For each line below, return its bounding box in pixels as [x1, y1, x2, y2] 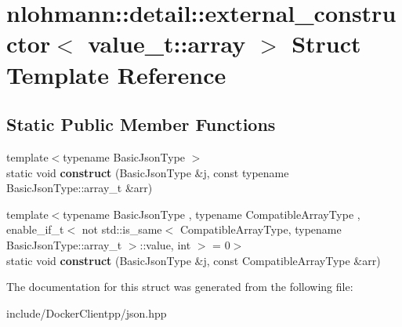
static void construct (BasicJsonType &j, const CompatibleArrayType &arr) [6, 252, 381, 268]
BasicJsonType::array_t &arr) [6, 180, 153, 196]
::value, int [139, 236, 191, 253]
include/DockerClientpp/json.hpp [6, 304, 167, 321]
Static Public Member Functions [6, 112, 276, 136]
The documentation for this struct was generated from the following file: [6, 278, 353, 295]
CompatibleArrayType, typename [179, 221, 342, 238]
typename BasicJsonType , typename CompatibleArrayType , [63, 205, 360, 222]
